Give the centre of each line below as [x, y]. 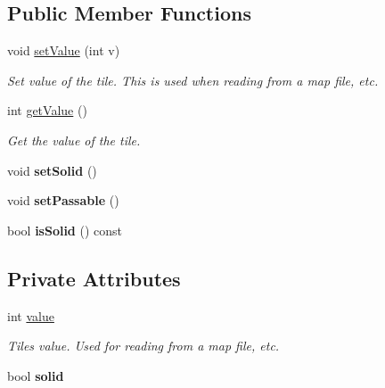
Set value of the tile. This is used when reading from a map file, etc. [193, 80]
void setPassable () [63, 200]
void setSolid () [52, 170]
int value [31, 315]
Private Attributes [94, 278]
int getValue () [47, 110]
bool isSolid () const [65, 230]
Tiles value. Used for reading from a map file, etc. [143, 346]
